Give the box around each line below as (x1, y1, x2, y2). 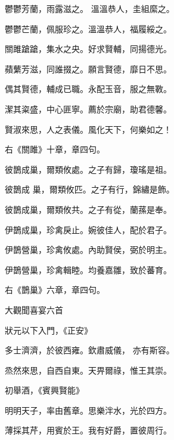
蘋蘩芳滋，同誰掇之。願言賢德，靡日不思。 (5, 62, 172, 75)
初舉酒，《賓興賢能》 (5, 384, 84, 396)
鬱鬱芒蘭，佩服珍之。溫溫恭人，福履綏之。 (5, 22, 172, 35)
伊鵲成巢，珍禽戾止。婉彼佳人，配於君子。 (5, 223, 172, 236)
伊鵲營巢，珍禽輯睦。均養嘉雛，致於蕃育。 (5, 263, 172, 276)
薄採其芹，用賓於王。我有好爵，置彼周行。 (5, 424, 172, 436)
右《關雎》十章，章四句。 (5, 143, 105, 155)
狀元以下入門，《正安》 (5, 323, 92, 336)
